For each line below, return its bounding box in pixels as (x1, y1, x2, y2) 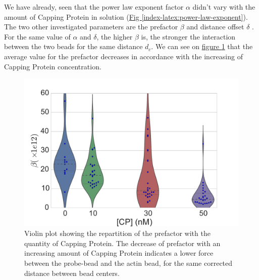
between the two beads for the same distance (4, 41, 143, 52)
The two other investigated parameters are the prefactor (4, 21, 178, 32)
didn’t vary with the (192, 2, 255, 12)
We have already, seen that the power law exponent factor (4, 2, 184, 12)
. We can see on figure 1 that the (151, 41, 253, 52)
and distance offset (186, 21, 244, 32)
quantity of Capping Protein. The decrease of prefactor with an (24, 237, 221, 248)
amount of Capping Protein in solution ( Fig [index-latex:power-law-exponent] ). (4, 11, 248, 22)
